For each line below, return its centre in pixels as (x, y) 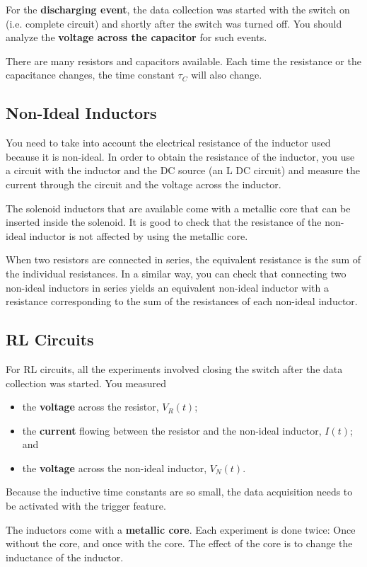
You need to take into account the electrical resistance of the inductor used (168, 143)
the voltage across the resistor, (91, 407)
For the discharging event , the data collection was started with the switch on (178, 9)
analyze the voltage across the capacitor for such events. (136, 37)
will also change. (227, 75)
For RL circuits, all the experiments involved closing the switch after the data (174, 368)
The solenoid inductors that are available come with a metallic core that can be (178, 208)
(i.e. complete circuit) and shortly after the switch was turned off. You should (174, 23)
